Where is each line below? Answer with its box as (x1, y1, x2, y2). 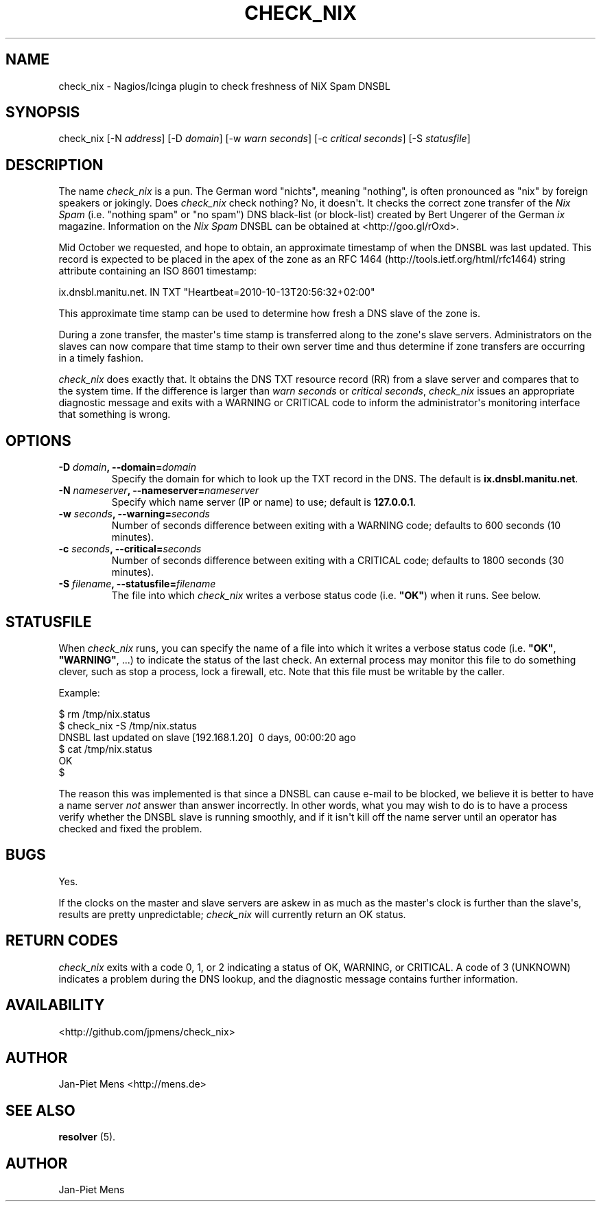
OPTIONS (5, 432, 71, 449)
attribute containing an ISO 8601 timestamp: (58, 265, 257, 277)
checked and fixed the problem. (58, 822, 202, 834)
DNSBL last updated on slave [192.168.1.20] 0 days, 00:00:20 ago (58, 731, 356, 743)
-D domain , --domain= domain (58, 461, 197, 473)
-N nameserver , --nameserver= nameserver (58, 484, 259, 497)
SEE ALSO (5, 1101, 75, 1119)
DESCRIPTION (5, 156, 104, 174)
